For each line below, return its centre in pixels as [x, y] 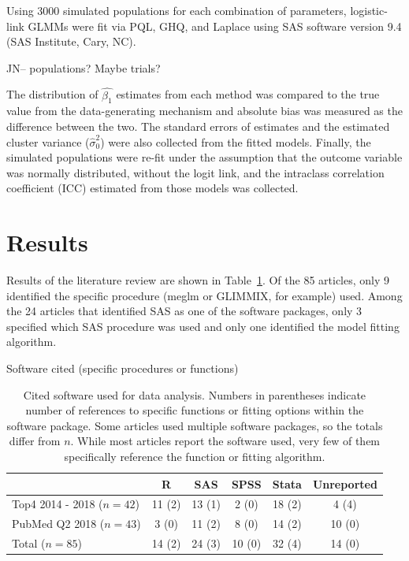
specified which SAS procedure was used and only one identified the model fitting [203, 326]
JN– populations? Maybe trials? [84, 67]
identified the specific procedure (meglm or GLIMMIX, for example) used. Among [204, 295]
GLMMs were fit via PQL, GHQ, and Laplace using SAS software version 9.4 [215, 26]
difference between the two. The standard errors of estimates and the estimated [198, 126]
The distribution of [52, 94]
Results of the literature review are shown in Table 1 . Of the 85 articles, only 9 [198, 280]
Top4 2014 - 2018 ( [58, 504]
